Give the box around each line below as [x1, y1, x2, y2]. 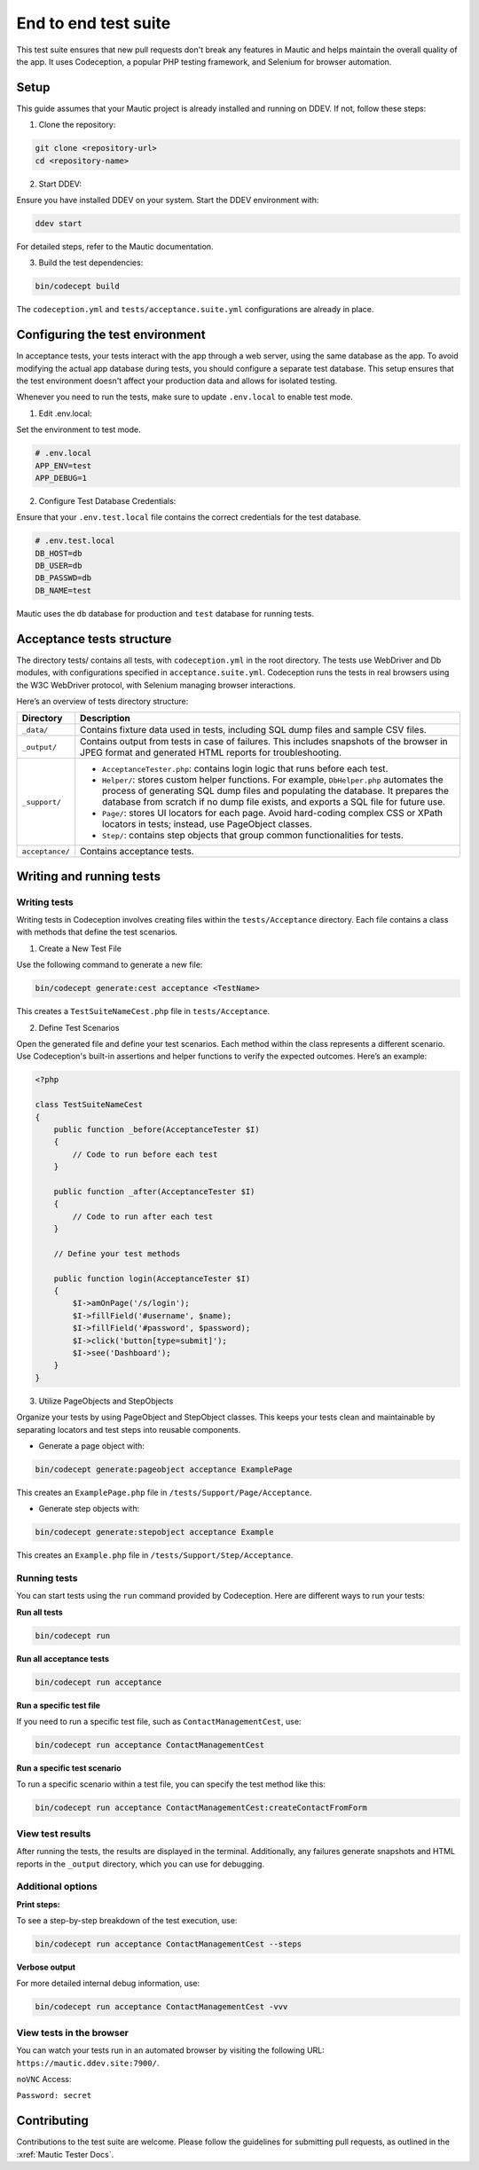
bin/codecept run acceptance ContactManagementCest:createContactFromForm [35, 1803, 368, 1813]
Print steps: [16, 1899, 61, 1909]
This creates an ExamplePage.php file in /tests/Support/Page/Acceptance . [16, 1487, 312, 1498]
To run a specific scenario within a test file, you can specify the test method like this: [16, 1779, 326, 1789]
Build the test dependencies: [38, 257, 144, 268]
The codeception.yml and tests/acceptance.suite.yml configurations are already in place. [16, 304, 374, 315]
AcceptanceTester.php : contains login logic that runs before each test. [102, 763, 389, 775]
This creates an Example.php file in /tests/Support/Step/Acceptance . [16, 1550, 294, 1561]
